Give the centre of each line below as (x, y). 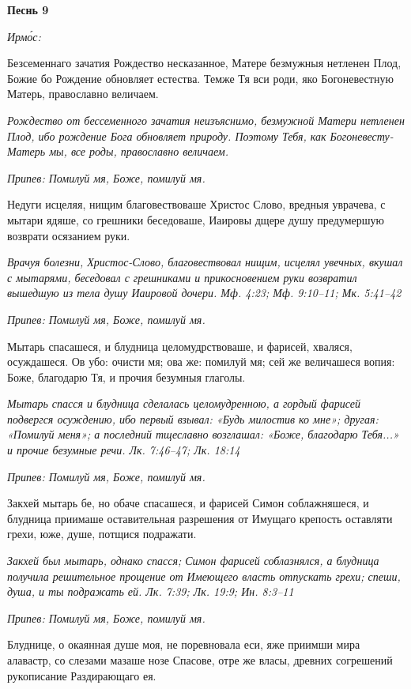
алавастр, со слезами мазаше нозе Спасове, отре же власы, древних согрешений (200, 660)
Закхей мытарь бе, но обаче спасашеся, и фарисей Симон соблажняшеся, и (188, 503)
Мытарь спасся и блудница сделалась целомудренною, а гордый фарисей (184, 403)
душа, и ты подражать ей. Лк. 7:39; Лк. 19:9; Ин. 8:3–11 (151, 591)
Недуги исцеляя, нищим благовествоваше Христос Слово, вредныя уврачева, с (196, 204)
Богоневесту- (362, 136)
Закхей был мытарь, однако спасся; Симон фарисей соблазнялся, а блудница (193, 561)
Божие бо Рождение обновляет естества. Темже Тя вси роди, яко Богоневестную (200, 78)
